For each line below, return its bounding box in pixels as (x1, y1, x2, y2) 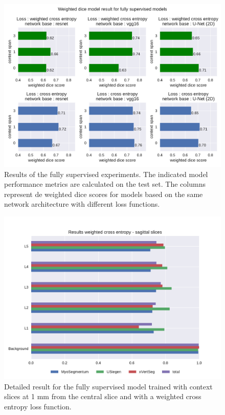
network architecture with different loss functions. (4, 199, 160, 209)
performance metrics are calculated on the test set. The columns (4, 179, 206, 189)
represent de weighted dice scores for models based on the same (4, 188, 203, 199)
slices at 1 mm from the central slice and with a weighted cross (4, 391, 201, 402)
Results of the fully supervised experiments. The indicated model (4, 168, 208, 179)
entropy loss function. (4, 401, 72, 411)
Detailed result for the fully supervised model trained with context (4, 381, 213, 391)
